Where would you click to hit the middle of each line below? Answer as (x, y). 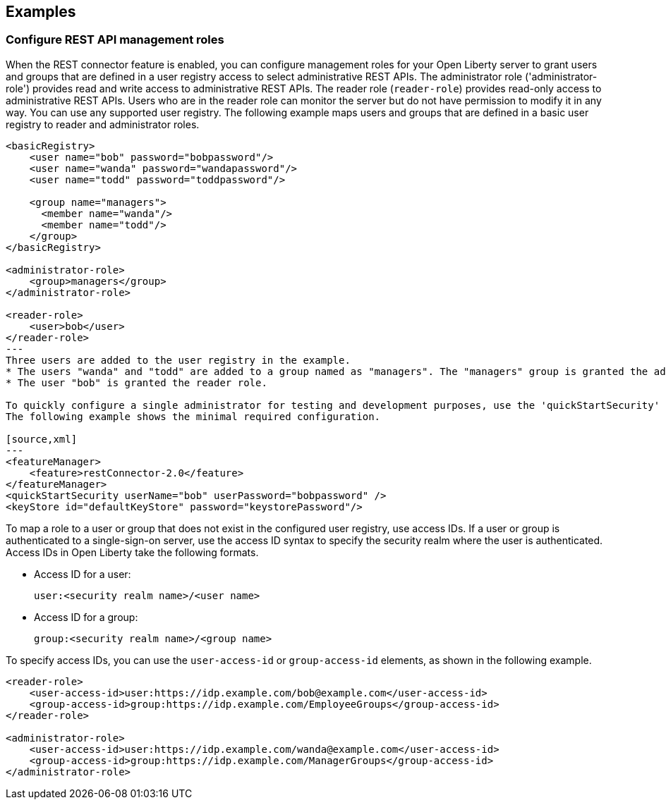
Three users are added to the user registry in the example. (178, 360)
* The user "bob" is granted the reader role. (137, 382)
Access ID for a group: (86, 617)
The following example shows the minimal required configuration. (193, 416)
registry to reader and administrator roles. (103, 124)
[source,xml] (42, 439)
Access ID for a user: (83, 574)
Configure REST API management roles (115, 40)
